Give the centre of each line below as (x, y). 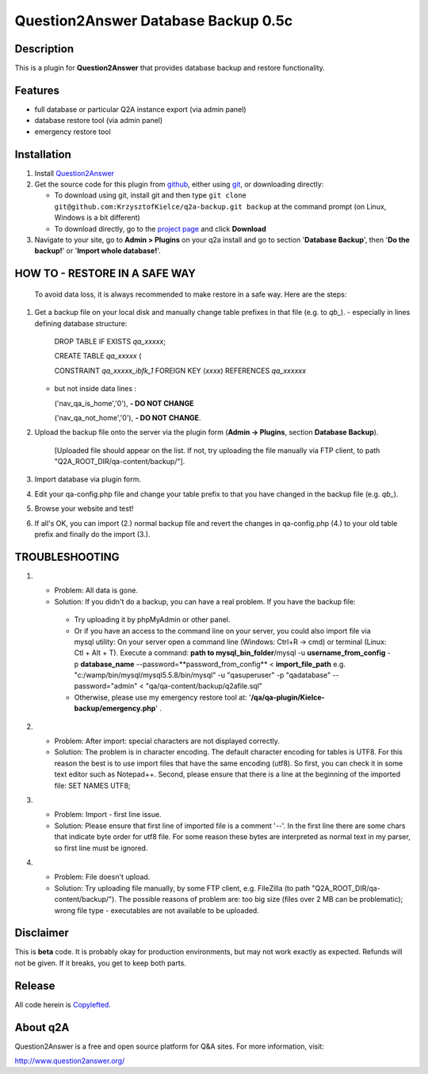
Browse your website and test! (84, 508)
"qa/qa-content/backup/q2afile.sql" (204, 686)
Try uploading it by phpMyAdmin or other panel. (152, 619)
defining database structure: (81, 323)
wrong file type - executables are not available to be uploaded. (157, 910)
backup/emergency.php (115, 708)
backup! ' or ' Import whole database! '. (98, 251)
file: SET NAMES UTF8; (92, 785)
